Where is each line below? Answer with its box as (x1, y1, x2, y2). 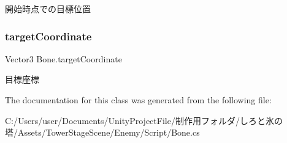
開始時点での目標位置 (5, 2, 91, 15)
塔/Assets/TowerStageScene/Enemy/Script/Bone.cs (5, 126, 200, 139)
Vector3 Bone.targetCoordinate (5, 52, 122, 65)
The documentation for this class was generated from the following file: (5, 94, 272, 106)
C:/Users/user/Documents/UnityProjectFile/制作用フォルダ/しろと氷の (5, 114, 283, 127)
